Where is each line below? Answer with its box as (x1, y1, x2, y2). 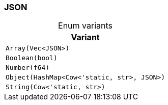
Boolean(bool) (6, 54, 58, 62)
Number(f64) (6, 64, 50, 72)
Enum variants (58, 20, 113, 31)
